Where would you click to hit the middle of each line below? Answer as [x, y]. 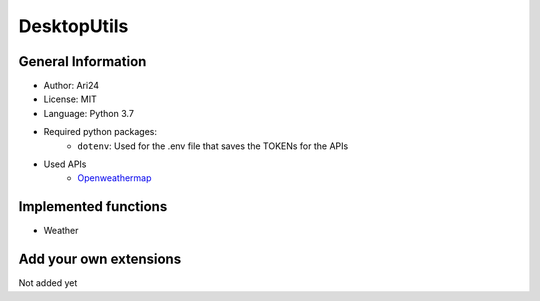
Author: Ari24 [71, 86]
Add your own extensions [100, 259]
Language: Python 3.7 [89, 113]
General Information [82, 61]
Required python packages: [100, 132]
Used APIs [65, 164]
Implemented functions [93, 206]
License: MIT [70, 99]
